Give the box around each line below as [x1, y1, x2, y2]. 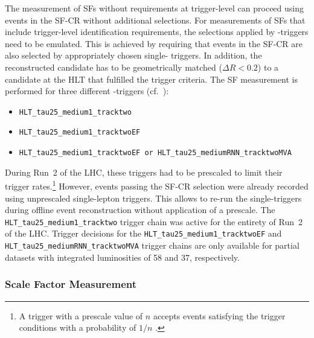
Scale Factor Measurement [5, 276, 137, 292]
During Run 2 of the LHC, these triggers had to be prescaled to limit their [5, 165, 283, 178]
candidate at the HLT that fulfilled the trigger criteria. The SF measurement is [5, 72, 298, 85]
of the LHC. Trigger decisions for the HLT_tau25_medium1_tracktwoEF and [5, 227, 282, 240]
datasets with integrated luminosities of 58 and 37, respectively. [5, 250, 240, 263]
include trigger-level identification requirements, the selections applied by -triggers [5, 25, 309, 38]
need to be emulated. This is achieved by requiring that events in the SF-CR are [5, 37, 303, 49]
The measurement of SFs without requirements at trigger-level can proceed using [5, 2, 304, 14]
